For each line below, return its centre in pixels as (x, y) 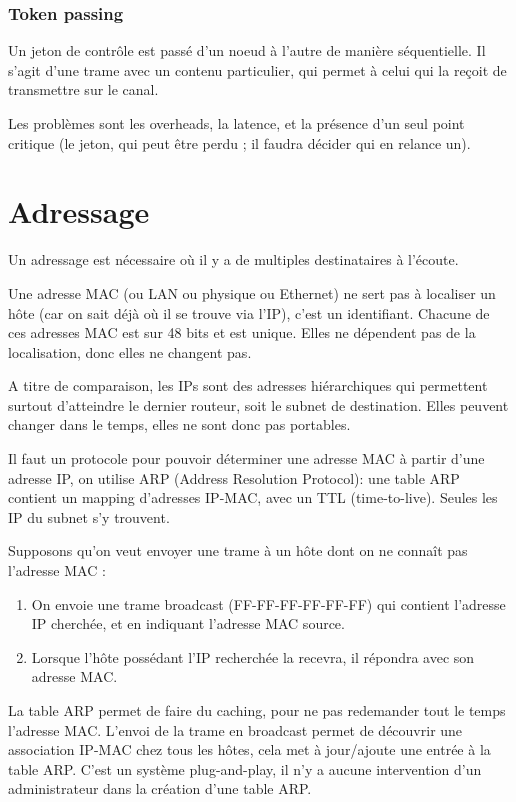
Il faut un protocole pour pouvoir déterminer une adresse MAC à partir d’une (246, 458)
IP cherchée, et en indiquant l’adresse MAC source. (188, 623)
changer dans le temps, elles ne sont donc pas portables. (179, 424)
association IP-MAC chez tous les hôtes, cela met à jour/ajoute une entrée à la (249, 749)
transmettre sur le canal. (83, 89)
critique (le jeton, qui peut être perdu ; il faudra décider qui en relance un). (239, 142)
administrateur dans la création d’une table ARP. (160, 788)
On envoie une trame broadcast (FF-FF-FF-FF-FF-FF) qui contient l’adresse (268, 603)
